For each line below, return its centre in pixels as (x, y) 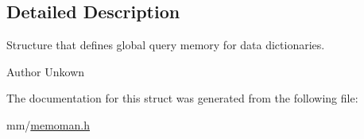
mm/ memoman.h (48, 124)
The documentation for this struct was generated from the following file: (182, 98)
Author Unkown (46, 71)
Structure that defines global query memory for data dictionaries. (166, 45)
